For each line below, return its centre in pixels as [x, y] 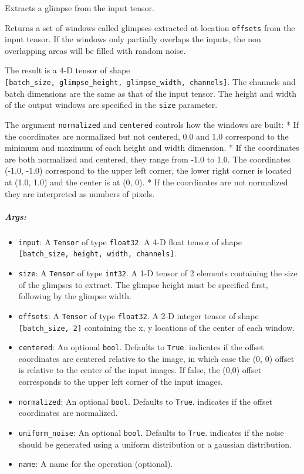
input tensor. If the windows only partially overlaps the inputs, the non [133, 39]
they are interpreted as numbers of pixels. [80, 193]
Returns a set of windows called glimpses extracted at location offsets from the [150, 27]
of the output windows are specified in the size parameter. [111, 105]
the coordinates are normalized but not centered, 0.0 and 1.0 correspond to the [147, 136]
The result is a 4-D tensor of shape [67, 70]
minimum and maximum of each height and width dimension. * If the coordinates [152, 148]
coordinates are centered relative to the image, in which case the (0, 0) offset [156, 358]
